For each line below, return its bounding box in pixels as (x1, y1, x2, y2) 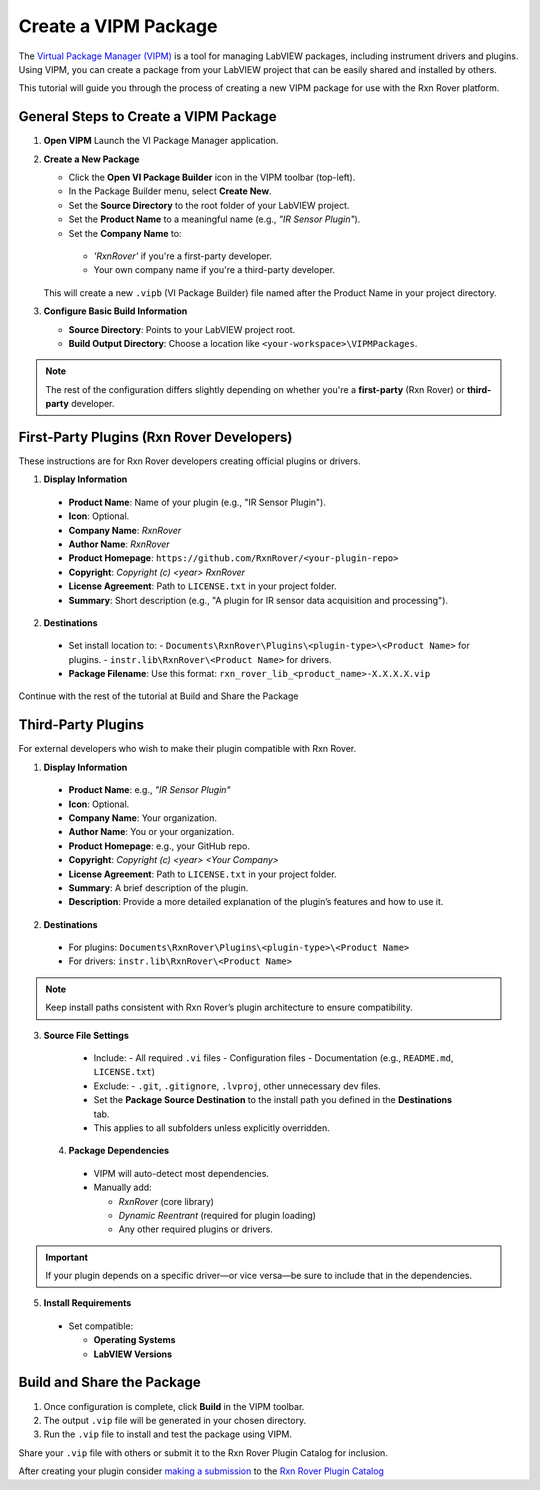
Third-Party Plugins (18, 716, 145, 734)
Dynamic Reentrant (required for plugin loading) (118, 1209, 317, 1221)
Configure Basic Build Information (43, 305, 188, 317)
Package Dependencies (68, 1145, 170, 1157)
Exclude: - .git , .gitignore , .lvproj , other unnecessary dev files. (93, 1080, 381, 1092)
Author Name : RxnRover (68, 538, 170, 550)
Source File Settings (43, 1029, 129, 1041)
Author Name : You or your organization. (68, 826, 235, 838)
